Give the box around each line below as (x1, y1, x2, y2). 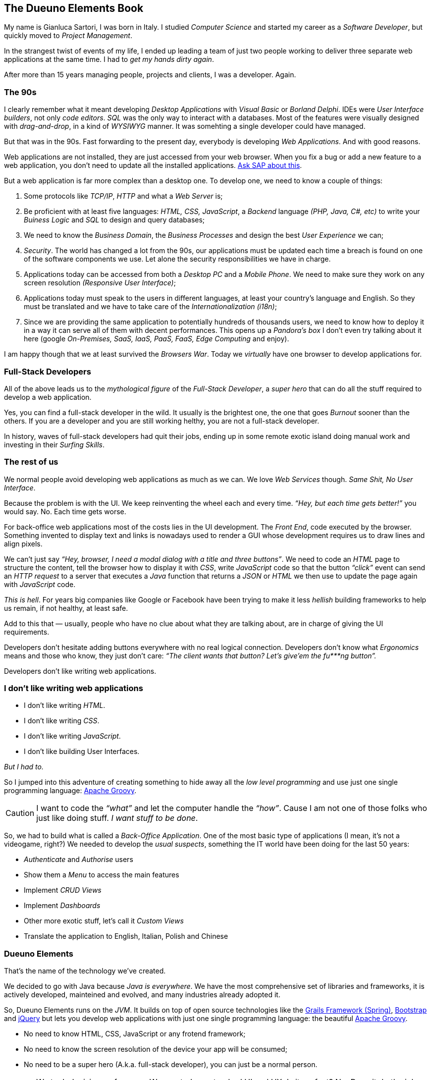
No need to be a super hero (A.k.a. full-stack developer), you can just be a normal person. (24, 1060, 318, 1069)
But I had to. (4, 762, 44, 771)
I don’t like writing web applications (4, 683, 143, 694)
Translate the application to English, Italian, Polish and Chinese (24, 932, 228, 941)
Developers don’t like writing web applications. (4, 666, 157, 675)
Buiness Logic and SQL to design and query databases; (24, 216, 205, 224)
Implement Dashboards (24, 901, 101, 910)
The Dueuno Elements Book (4, 2, 144, 14)
